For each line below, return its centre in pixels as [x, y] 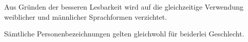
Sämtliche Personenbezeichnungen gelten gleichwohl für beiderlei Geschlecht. [124, 34]
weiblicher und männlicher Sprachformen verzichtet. [86, 16]
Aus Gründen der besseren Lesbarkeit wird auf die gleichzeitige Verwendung [124, 7]
